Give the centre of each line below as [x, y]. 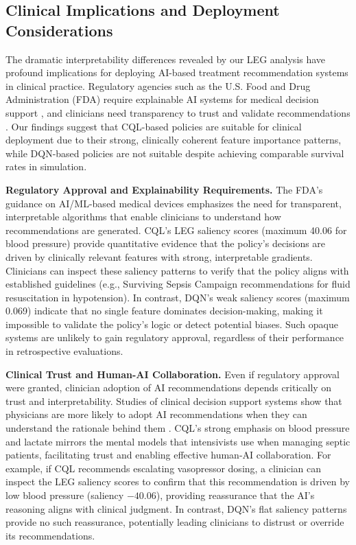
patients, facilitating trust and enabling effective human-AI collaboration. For [168, 455]
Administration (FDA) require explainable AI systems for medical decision [162, 99]
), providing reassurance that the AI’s [235, 495]
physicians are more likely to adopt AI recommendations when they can [156, 414]
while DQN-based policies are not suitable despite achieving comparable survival [175, 153]
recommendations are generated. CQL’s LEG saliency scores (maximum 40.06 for [176, 230]
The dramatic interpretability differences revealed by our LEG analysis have [166, 59]
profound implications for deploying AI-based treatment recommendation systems [177, 72]
